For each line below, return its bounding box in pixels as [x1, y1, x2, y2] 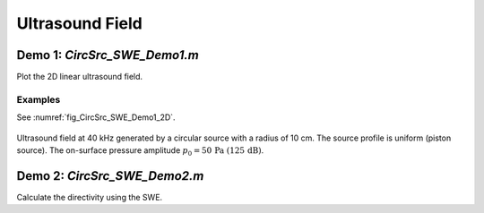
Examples [16, 93, 61, 106]
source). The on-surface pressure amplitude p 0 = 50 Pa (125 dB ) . [16, 144, 264, 158]
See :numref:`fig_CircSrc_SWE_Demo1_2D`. [16, 112, 176, 123]
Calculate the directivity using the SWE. [16, 192, 163, 202]
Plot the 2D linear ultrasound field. [16, 72, 143, 82]
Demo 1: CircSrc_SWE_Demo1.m [16, 47, 199, 63]
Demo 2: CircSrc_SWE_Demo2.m [16, 168, 204, 183]
